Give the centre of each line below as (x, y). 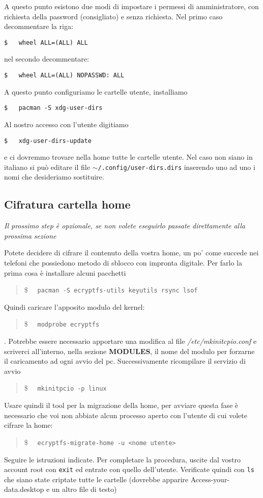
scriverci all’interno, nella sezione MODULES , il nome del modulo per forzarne (129, 351)
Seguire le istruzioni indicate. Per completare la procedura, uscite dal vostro (123, 459)
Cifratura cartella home (67, 204)
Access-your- (210, 479)
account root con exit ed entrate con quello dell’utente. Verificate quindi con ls (129, 469)
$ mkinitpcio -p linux (65, 388)
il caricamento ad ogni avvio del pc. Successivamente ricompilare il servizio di (125, 361)
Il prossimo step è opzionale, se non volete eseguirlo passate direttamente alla (125, 226)
